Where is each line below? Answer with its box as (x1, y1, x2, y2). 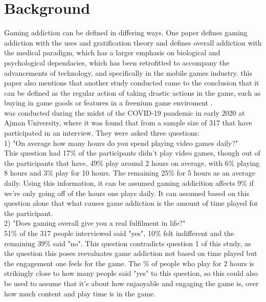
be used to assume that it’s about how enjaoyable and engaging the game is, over (4, 277, 259, 288)
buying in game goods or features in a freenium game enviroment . (4, 97, 213, 108)
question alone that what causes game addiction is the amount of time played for (4, 198, 258, 208)
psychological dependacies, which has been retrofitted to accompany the (4, 57, 230, 68)
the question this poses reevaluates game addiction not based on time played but (4, 248, 257, 258)
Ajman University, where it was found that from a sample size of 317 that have (4, 117, 252, 128)
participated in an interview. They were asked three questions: (4, 127, 199, 138)
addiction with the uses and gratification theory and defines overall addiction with (4, 37, 262, 48)
